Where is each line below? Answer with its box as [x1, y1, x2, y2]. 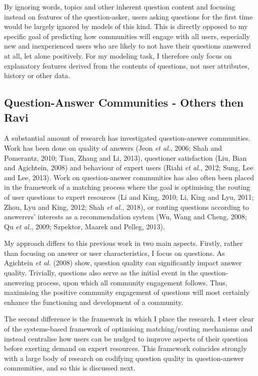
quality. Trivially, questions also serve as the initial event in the [4, 267, 198, 278]
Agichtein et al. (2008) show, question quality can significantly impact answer [4, 257, 242, 268]
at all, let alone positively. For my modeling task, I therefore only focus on [4, 50, 232, 61]
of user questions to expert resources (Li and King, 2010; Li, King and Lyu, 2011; [4, 191, 254, 202]
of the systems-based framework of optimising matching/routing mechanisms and [4, 323, 252, 334]
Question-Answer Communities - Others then [4, 95, 244, 110]
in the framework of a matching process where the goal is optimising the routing [4, 182, 250, 192]
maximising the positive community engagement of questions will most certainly [4, 287, 249, 297]
